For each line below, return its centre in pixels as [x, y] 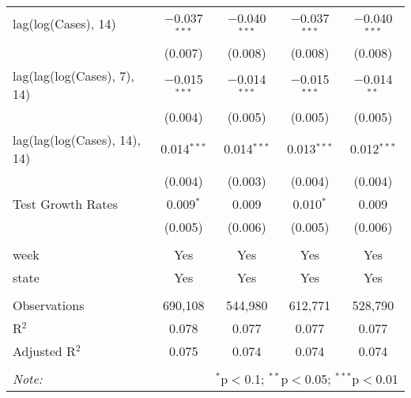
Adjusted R [44, 351]
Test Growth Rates [65, 203]
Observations [49, 305]
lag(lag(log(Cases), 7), [74, 75]
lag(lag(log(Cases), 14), [77, 139]
